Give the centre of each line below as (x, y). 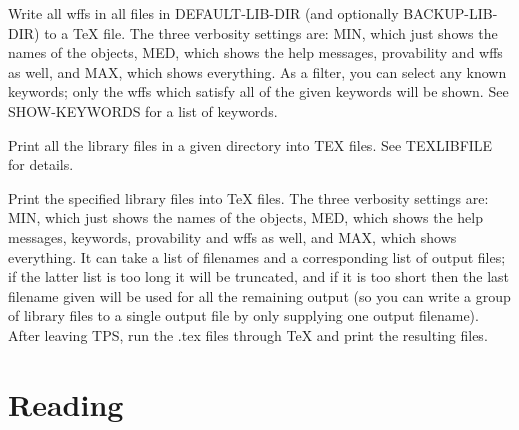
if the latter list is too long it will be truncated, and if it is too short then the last (259, 276)
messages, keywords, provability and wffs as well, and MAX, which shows (232, 236)
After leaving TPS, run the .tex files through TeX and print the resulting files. (248, 334)
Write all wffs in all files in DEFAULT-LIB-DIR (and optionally (203, 13)
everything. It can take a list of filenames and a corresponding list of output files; (257, 256)
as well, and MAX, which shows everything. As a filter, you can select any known (257, 71)
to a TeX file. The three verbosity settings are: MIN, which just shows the (271, 32)
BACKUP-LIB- (450, 13)
